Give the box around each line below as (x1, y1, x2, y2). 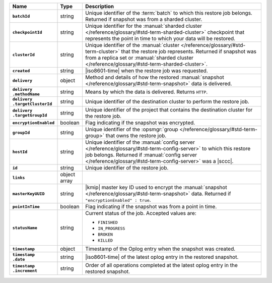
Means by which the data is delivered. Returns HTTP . (85, 88, 208, 95)
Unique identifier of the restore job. (85, 164, 169, 171)
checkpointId (12, 29, 42, 35)
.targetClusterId (12, 101, 52, 106)
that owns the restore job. (105, 132, 167, 139)
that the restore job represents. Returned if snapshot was (121, 48, 257, 55)
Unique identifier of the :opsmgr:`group (85, 126, 178, 133)
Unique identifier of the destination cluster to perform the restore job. (85, 98, 249, 105)
